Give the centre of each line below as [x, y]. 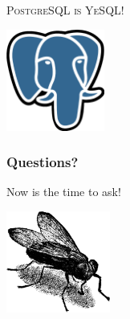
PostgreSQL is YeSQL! [65, 10]
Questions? [43, 162]
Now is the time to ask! [64, 192]
